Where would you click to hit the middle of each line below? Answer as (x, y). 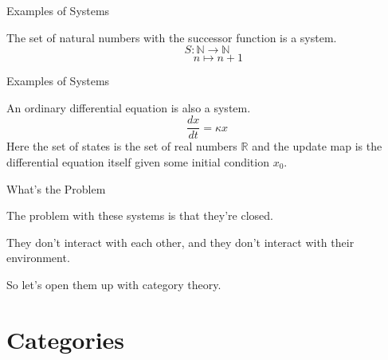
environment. (38, 258)
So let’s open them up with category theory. (114, 284)
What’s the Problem (56, 188)
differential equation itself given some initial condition (138, 162)
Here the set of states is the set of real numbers (122, 146)
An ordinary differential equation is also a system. (129, 107)
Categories (66, 339)
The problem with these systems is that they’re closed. (140, 215)
